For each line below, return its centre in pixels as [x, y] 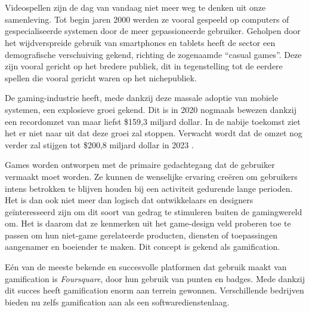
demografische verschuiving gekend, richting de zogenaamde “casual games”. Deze [153, 54]
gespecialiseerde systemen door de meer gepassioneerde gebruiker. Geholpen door [153, 31]
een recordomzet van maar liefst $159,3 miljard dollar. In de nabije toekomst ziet [153, 121]
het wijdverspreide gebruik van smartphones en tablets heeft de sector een [140, 42]
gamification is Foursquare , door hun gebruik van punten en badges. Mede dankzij [155, 278]
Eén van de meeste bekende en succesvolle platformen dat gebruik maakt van [146, 267]
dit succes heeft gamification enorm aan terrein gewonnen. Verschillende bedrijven [154, 290]
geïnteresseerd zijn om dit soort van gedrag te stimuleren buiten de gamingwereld [154, 211]
